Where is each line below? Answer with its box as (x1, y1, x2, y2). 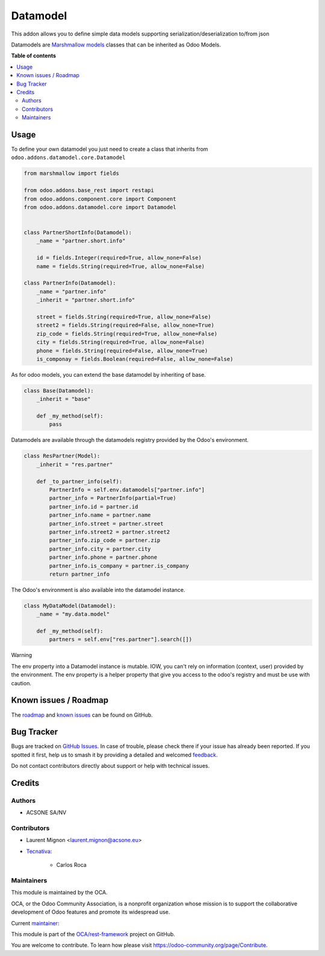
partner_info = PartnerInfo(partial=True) (49, 495, 177, 502)
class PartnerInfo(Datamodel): (23, 280, 117, 286)
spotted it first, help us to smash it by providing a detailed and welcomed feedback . (11, 751, 218, 758)
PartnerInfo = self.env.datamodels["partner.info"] (49, 486, 205, 493)
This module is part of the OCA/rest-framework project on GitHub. (11, 930, 176, 937)
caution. (11, 679, 31, 687)
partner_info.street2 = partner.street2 (49, 528, 170, 535)
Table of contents (11, 52, 57, 60)
